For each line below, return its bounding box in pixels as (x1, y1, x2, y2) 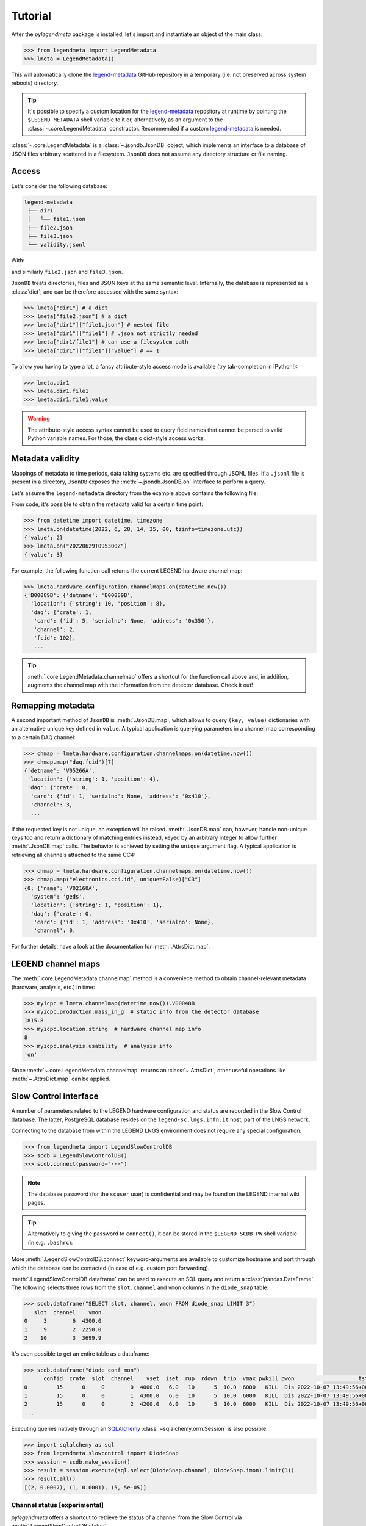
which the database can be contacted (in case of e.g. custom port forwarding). (11, 1264, 210, 1271)
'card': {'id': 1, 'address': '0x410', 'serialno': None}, (34, 919, 214, 926)
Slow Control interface (11, 1091, 99, 1102)
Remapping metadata (11, 701, 95, 711)
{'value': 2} (24, 534, 63, 541)
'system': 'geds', (30, 893, 85, 900)
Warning (27, 415, 50, 422)
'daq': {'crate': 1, (30, 609, 92, 616)
